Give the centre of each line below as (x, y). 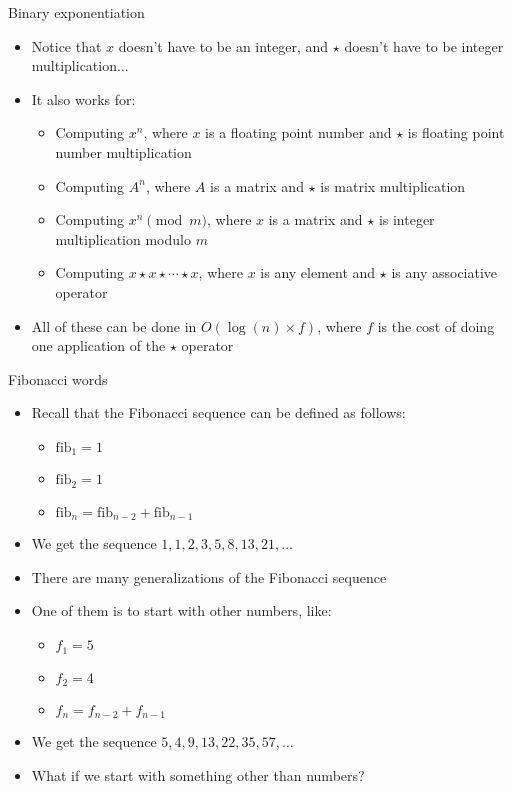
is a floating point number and (298, 132)
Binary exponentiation (76, 12)
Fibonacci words (58, 378)
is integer (406, 219)
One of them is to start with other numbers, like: (181, 610)
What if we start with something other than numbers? (198, 775)
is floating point (456, 132)
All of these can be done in (114, 325)
